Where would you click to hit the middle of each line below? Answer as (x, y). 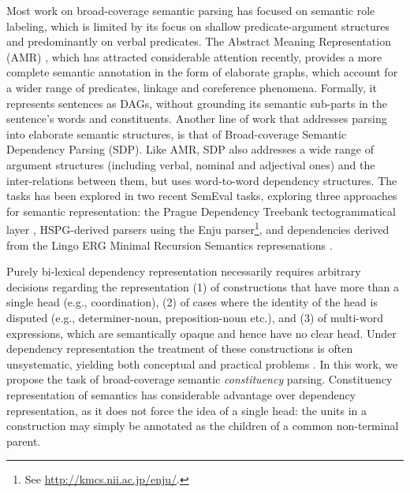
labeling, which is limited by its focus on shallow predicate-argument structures (198, 26)
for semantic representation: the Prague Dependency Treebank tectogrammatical (201, 211)
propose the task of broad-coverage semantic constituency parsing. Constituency (199, 379)
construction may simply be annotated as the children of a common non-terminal (203, 426)
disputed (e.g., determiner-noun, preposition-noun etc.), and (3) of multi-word (195, 317)
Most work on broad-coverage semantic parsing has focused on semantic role (191, 10)
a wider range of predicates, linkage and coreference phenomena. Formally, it (192, 87)
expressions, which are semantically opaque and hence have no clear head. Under (201, 333)
